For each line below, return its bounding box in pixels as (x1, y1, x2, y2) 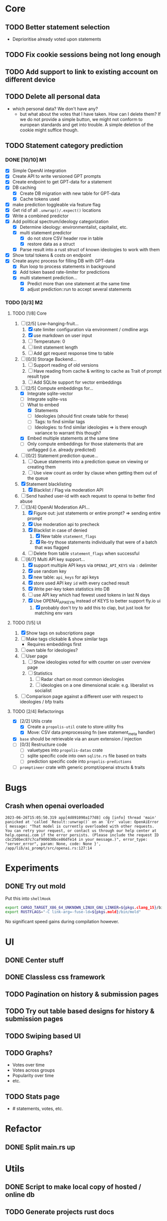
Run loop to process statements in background (19, 263, 116, 270)
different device (5, 75, 56, 84)
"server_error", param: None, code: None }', (5, 841, 101, 846)
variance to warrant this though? (34, 430, 101, 436)
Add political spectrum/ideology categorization (12, 218, 109, 224)
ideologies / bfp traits (19, 699, 64, 705)
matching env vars (34, 610, 73, 616)
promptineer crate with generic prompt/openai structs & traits (19, 764, 145, 770)
